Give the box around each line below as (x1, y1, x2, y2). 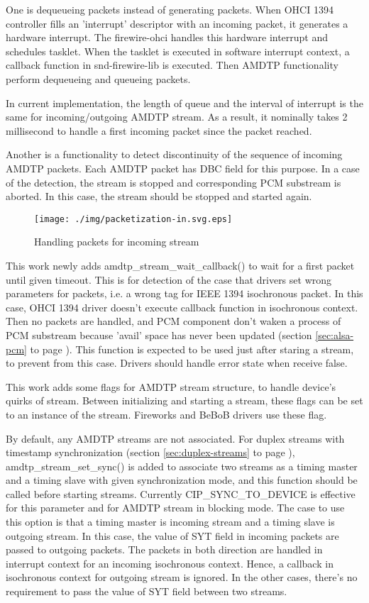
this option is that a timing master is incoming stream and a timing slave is (6, 514, 335, 529)
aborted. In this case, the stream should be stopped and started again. (6, 189, 312, 204)
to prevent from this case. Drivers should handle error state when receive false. (6, 355, 348, 370)
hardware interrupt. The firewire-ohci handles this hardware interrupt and (6, 30, 329, 45)
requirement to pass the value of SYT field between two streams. (6, 584, 287, 599)
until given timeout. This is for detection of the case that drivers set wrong (6, 272, 332, 287)
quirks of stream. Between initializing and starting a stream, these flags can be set (6, 393, 363, 408)
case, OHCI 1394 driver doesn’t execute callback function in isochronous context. (6, 299, 358, 314)
